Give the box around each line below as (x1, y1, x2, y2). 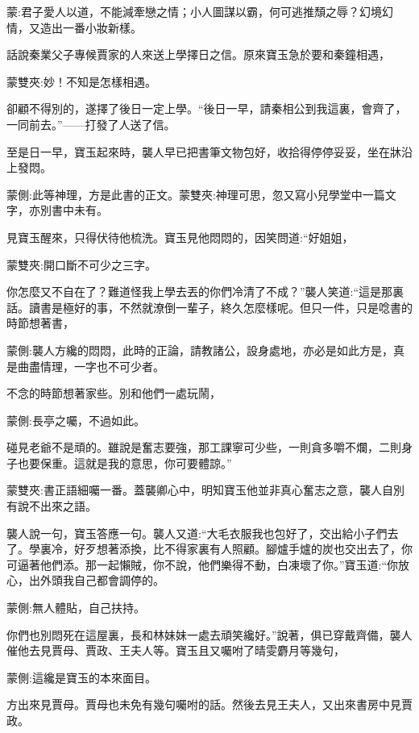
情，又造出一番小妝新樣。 (6, 19, 142, 35)
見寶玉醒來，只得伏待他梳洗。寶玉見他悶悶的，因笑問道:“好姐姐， (6, 228, 354, 245)
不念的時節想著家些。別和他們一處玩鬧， (6, 385, 221, 402)
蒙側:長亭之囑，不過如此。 (6, 411, 145, 428)
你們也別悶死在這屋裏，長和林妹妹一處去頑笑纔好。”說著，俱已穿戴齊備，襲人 (6, 626, 413, 643)
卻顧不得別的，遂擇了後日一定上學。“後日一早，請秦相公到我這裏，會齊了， (6, 100, 407, 117)
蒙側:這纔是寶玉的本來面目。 (6, 668, 156, 685)
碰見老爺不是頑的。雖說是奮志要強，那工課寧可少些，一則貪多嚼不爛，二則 (6, 439, 401, 456)
